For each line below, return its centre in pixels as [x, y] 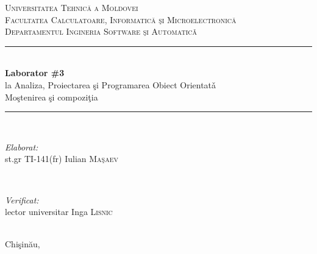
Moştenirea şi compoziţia [52, 97]
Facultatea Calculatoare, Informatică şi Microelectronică [121, 19]
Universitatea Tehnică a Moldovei [72, 7]
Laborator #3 [35, 73]
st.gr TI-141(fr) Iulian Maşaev [62, 159]
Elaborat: [22, 146]
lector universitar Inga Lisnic [59, 212]
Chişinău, [23, 244]
